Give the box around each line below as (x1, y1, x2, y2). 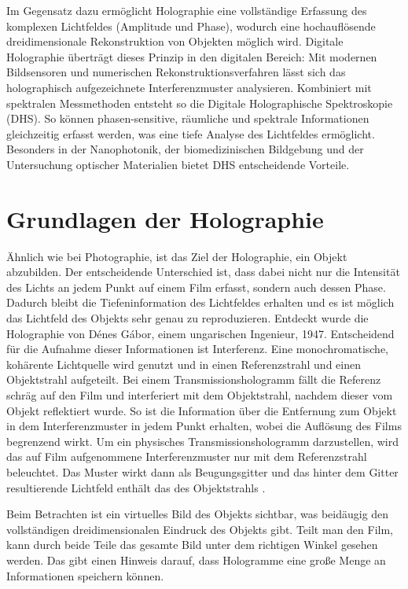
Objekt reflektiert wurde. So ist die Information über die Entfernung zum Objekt (6, 402, 397, 418)
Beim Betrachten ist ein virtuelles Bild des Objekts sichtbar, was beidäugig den (6, 506, 389, 522)
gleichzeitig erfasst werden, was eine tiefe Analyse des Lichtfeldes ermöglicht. (6, 125, 375, 142)
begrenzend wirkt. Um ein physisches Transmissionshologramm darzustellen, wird (6, 433, 399, 449)
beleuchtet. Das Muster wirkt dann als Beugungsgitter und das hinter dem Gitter (6, 463, 399, 480)
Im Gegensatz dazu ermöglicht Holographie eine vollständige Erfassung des (6, 2, 367, 18)
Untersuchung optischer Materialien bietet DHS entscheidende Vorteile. (6, 156, 350, 172)
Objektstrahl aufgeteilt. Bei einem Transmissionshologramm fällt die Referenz (6, 371, 381, 388)
